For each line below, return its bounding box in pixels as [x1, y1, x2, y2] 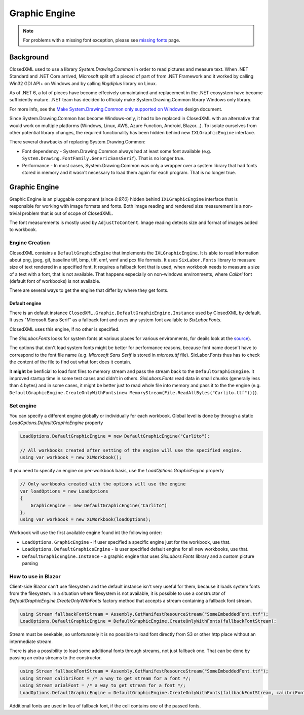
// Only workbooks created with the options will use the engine [20, 481, 186, 487]
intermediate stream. [9, 638, 53, 645]
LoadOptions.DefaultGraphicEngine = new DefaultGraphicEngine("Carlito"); [20, 433, 210, 439]
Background [9, 53, 49, 61]
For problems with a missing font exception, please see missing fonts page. [23, 37, 181, 43]
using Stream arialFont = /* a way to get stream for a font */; [20, 683, 186, 689]
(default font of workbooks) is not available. [9, 278, 101, 284]
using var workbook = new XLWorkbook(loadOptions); [20, 517, 151, 522]
